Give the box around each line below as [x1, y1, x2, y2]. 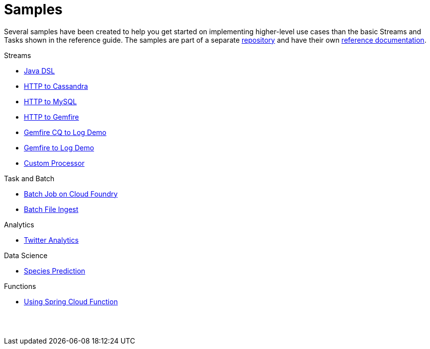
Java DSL [24, 66, 55, 75]
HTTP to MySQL [24, 97, 77, 106]
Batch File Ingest [24, 205, 79, 213]
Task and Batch [4, 174, 55, 183]
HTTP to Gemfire [24, 112, 79, 121]
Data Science [4, 251, 48, 260]
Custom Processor [24, 158, 85, 167]
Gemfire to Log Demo [24, 143, 94, 152]
